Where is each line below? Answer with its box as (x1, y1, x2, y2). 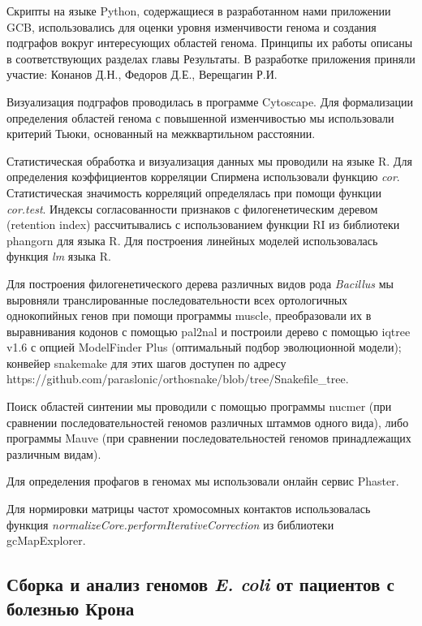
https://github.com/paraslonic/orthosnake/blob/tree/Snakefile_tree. (6, 370, 349, 387)
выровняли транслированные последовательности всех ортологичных (6, 291, 348, 308)
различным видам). (6, 445, 101, 462)
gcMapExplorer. (6, 532, 86, 549)
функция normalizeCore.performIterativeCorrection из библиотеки (6, 516, 334, 533)
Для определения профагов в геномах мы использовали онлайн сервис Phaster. (6, 473, 399, 490)
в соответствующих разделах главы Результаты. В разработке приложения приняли (6, 50, 416, 67)
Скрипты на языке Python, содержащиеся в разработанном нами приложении (6, 2, 391, 19)
